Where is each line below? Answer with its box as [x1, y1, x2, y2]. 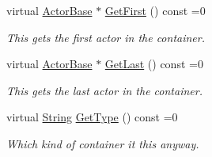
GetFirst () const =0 [104, 2, 206, 18]
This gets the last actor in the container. [6, 82, 203, 98]
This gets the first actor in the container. [6, 29, 206, 45]
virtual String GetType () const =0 [6, 109, 178, 125]
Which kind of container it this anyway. [6, 135, 199, 151]
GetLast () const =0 [104, 56, 203, 72]
